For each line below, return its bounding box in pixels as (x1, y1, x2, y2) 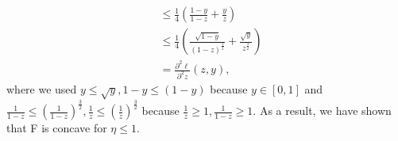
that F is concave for (6, 120, 107, 136)
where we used (6, 81, 77, 97)
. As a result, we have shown (253, 102, 392, 119)
